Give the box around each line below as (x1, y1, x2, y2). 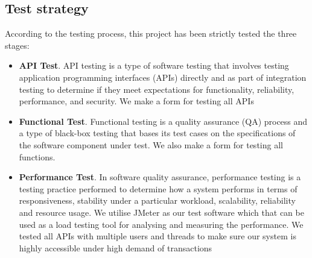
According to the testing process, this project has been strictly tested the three (5, 27, 297, 40)
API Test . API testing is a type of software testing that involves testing (19, 59, 289, 72)
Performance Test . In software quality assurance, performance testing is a (19, 171, 301, 183)
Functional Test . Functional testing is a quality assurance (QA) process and (19, 115, 308, 127)
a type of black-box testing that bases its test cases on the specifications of (19, 127, 296, 139)
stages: (5, 39, 30, 51)
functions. (19, 150, 56, 163)
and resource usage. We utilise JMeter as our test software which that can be (19, 206, 304, 218)
